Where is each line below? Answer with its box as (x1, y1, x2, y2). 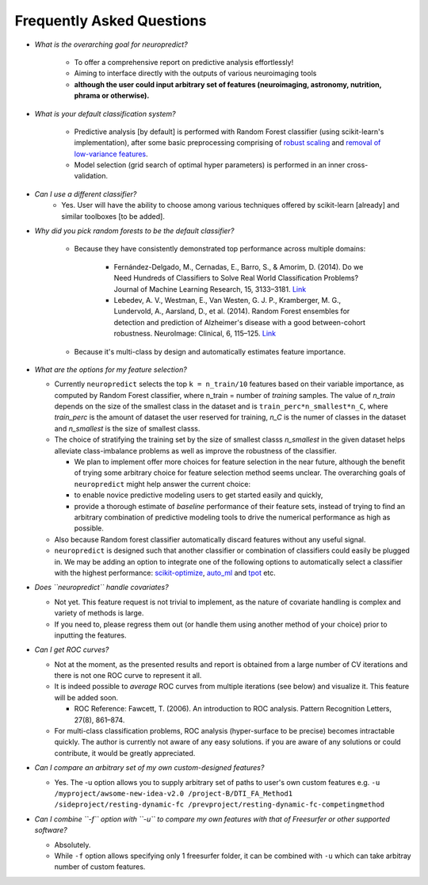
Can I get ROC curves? (34, 645, 109, 654)
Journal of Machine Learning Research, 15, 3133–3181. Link (113, 284, 307, 293)
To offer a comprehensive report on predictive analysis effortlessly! (74, 57, 294, 67)
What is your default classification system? (34, 109, 176, 118)
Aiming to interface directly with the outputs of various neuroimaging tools (74, 68, 317, 79)
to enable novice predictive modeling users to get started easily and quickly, (74, 490, 323, 500)
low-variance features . (74, 149, 148, 159)
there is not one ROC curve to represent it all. (54, 671, 202, 680)
